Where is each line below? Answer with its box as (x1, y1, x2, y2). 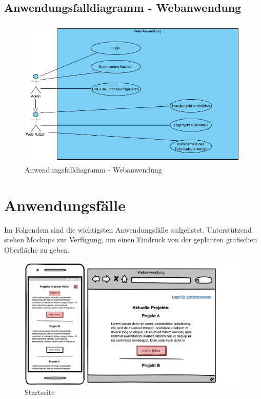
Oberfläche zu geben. (4, 244, 70, 255)
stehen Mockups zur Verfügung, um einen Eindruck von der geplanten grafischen (4, 234, 257, 245)
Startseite (25, 387, 55, 397)
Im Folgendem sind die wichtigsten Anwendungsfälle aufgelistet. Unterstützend (4, 224, 252, 235)
